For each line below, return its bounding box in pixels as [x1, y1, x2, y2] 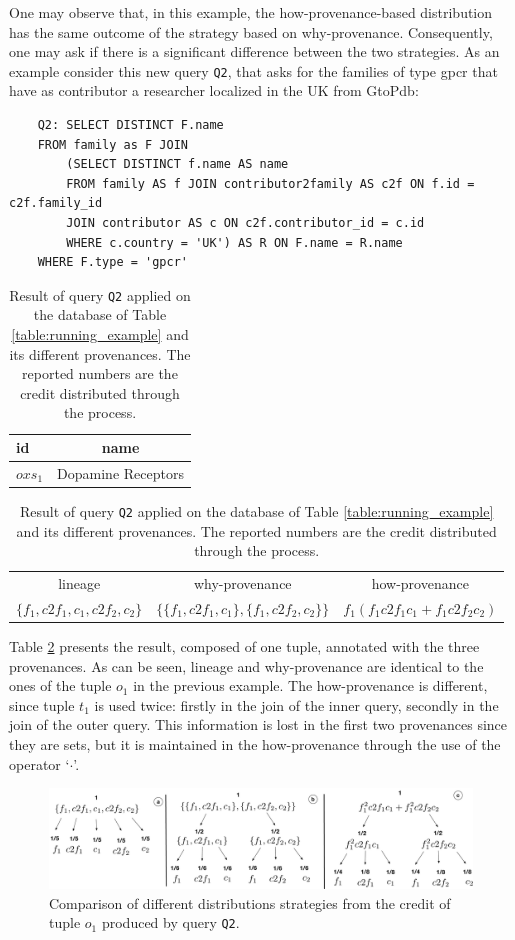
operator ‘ [9, 753, 70, 774]
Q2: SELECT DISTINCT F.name [37, 118, 224, 133]
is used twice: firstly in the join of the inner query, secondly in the [94, 694, 499, 715]
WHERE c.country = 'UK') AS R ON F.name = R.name [66, 235, 403, 250]
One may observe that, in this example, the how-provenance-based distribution [9, 2, 493, 22]
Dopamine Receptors [57, 462, 184, 483]
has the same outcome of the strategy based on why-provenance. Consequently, [9, 21, 493, 42]
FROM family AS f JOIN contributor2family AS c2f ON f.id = [66, 176, 475, 191]
